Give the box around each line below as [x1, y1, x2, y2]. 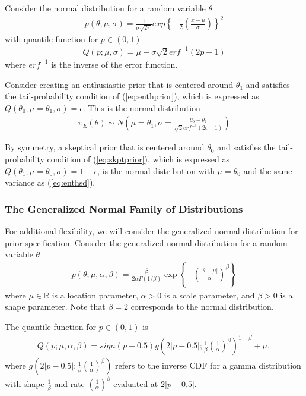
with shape [5, 377, 44, 389]
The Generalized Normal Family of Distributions [5, 201, 243, 216]
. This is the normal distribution [83, 101, 200, 114]
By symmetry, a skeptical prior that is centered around [5, 141, 205, 153]
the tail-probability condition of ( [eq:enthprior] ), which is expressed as [5, 90, 259, 102]
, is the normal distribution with [97, 164, 215, 177]
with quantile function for [5, 32, 98, 45]
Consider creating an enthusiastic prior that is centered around [5, 78, 234, 90]
